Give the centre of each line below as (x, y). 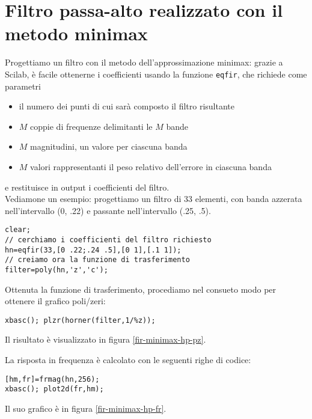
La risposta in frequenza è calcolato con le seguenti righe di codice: (128, 360)
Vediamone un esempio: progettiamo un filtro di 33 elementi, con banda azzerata (154, 199)
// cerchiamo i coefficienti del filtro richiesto (108, 240)
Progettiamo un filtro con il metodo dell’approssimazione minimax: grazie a (144, 62)
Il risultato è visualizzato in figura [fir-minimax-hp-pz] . (106, 339)
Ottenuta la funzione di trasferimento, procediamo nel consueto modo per (141, 289)
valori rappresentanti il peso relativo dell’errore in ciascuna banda (151, 166)
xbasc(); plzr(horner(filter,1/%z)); (80, 320)
